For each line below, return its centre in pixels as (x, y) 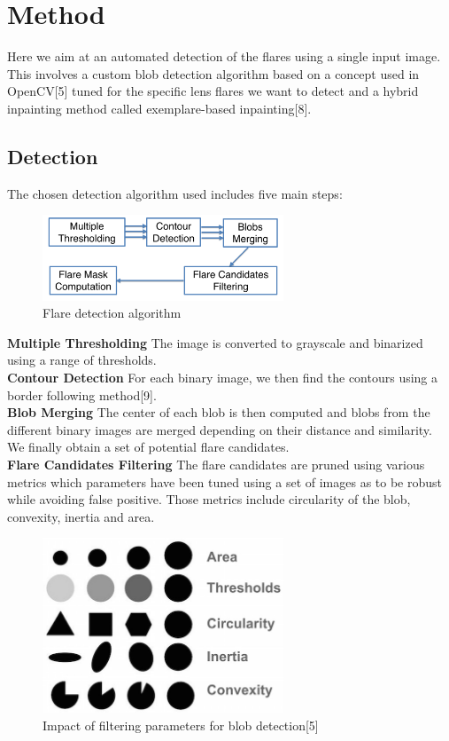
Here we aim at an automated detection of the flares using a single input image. (224, 56)
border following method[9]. (82, 394)
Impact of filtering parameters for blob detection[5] (181, 725)
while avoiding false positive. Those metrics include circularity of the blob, (209, 499)
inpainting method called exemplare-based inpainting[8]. (159, 108)
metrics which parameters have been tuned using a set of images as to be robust (225, 481)
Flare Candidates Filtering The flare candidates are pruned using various (216, 464)
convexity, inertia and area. (81, 516)
